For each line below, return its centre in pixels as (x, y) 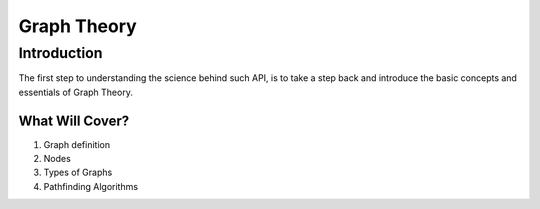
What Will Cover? (74, 120)
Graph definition (76, 144)
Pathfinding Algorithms (91, 186)
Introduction (60, 53)
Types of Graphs (78, 172)
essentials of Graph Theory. (76, 92)
